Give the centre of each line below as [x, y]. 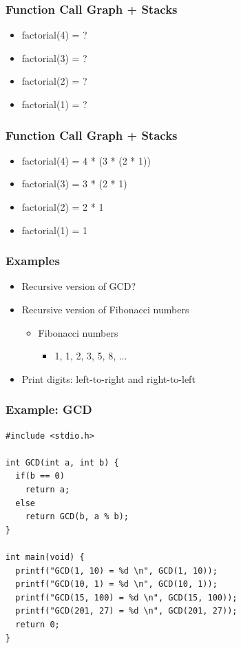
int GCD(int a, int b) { [62, 462]
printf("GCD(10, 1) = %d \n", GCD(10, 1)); [116, 584]
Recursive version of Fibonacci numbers [105, 309]
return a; [48, 489]
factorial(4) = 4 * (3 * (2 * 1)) [86, 160]
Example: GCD [49, 409]
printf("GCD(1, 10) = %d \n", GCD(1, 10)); [116, 571]
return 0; [38, 624]
